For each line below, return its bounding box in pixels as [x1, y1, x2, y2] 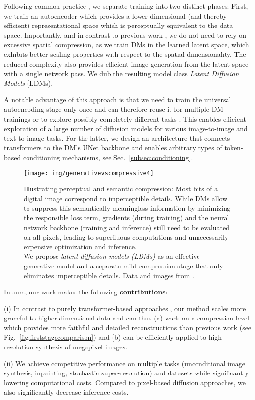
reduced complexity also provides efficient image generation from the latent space [4, 58, 249, 69]
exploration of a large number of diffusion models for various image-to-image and [4, 123, 248, 133]
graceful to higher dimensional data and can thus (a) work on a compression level [4, 313, 250, 323]
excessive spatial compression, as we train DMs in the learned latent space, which [4, 39, 249, 50]
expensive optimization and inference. [24, 241, 137, 251]
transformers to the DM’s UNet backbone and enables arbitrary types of [4, 142, 222, 153]
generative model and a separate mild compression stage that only [24, 260, 223, 270]
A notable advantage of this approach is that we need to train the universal [4, 94, 231, 105]
